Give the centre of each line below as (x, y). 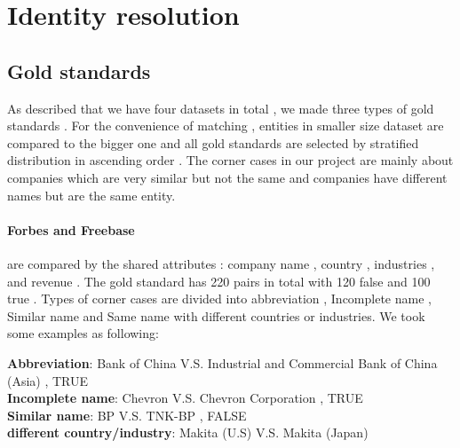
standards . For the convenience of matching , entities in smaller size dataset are (226, 126)
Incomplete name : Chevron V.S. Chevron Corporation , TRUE (185, 398)
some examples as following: (83, 333)
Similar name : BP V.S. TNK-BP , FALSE (127, 415)
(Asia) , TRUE (48, 380)
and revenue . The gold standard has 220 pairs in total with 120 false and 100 (219, 281)
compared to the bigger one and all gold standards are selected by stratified (213, 142)
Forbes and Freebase (71, 229)
